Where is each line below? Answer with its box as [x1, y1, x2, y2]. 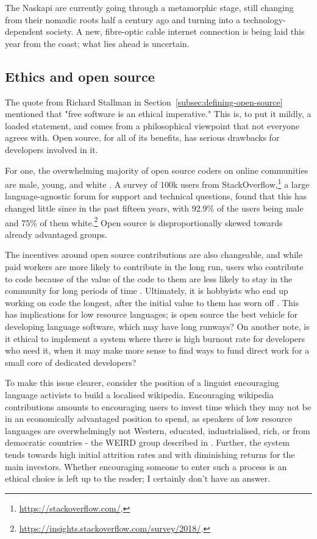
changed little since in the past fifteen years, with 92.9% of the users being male [5, 201, 304, 214]
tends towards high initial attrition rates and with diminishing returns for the [5, 448, 295, 460]
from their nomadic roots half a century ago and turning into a [5, 13, 241, 26]
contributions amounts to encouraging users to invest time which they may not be [5, 400, 312, 413]
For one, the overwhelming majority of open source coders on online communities [5, 163, 308, 176]
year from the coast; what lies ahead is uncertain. [5, 37, 190, 49]
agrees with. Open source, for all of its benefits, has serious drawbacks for [5, 131, 280, 144]
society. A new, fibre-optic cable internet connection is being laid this [46, 25, 305, 38]
